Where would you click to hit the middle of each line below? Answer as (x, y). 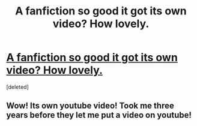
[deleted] (17, 87)
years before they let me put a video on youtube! (99, 115)
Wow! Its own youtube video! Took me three (90, 106)
